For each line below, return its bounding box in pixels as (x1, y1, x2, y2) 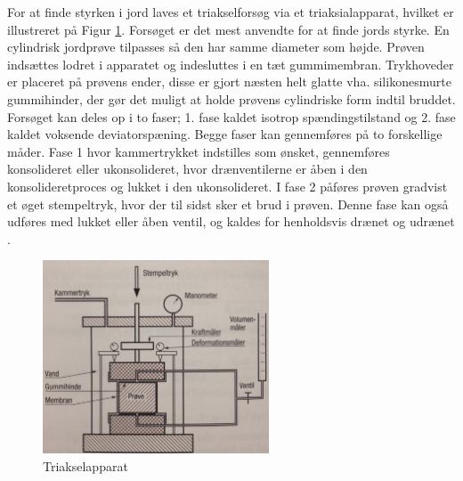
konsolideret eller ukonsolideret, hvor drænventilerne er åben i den (7, 159, 368, 178)
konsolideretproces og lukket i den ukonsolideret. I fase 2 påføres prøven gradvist (7, 176, 448, 195)
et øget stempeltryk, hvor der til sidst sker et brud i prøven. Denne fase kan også (7, 194, 449, 213)
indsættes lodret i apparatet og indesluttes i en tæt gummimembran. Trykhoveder (7, 54, 454, 73)
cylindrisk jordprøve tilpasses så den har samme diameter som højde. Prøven (7, 37, 425, 56)
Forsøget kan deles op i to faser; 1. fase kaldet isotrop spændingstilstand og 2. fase (7, 107, 456, 126)
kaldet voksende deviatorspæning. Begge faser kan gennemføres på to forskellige (7, 125, 443, 143)
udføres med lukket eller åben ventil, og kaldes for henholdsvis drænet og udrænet (7, 212, 455, 231)
